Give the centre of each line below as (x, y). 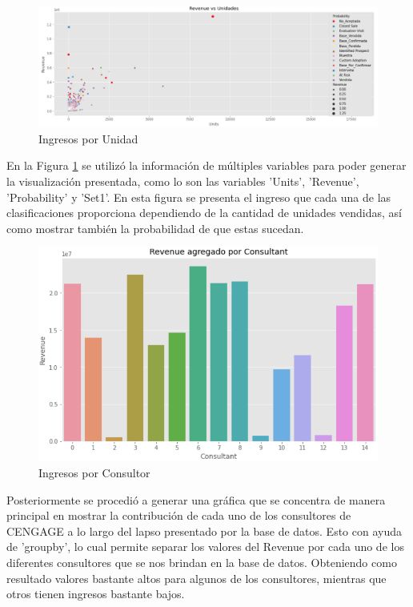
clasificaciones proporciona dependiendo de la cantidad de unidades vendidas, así (204, 213)
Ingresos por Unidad (88, 138)
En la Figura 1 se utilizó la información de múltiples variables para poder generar (206, 165)
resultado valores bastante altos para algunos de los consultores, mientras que (196, 578)
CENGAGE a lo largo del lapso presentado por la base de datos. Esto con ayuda (204, 531)
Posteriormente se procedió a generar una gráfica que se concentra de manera (196, 499)
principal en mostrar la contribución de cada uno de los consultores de (179, 515)
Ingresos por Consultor (94, 472)
